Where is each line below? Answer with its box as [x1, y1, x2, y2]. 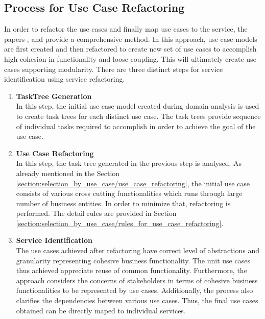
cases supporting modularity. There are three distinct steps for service [4, 63, 223, 74]
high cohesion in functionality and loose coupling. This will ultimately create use [4, 53, 256, 64]
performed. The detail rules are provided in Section [16, 208, 177, 218]
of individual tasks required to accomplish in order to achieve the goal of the [16, 120, 256, 131]
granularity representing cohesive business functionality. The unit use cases [16, 255, 250, 265]
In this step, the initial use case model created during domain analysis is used [16, 101, 259, 111]
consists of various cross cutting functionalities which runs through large [16, 188, 243, 199]
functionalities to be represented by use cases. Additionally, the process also [16, 285, 253, 296]
